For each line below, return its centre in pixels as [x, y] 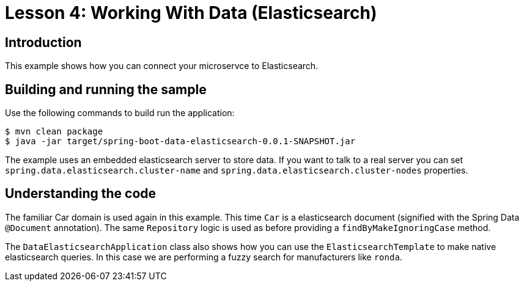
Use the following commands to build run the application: [120, 113]
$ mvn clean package [54, 132]
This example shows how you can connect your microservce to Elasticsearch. [162, 66]
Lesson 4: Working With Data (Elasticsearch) [191, 13]
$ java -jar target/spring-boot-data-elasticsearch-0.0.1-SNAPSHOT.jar [180, 141]
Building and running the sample [106, 89]
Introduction [43, 42]
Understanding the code [81, 194]
